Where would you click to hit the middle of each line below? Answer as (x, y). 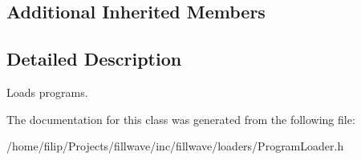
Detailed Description (94, 59)
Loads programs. (47, 92)
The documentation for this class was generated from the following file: (181, 119)
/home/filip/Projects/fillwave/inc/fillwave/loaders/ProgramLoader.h (175, 146)
